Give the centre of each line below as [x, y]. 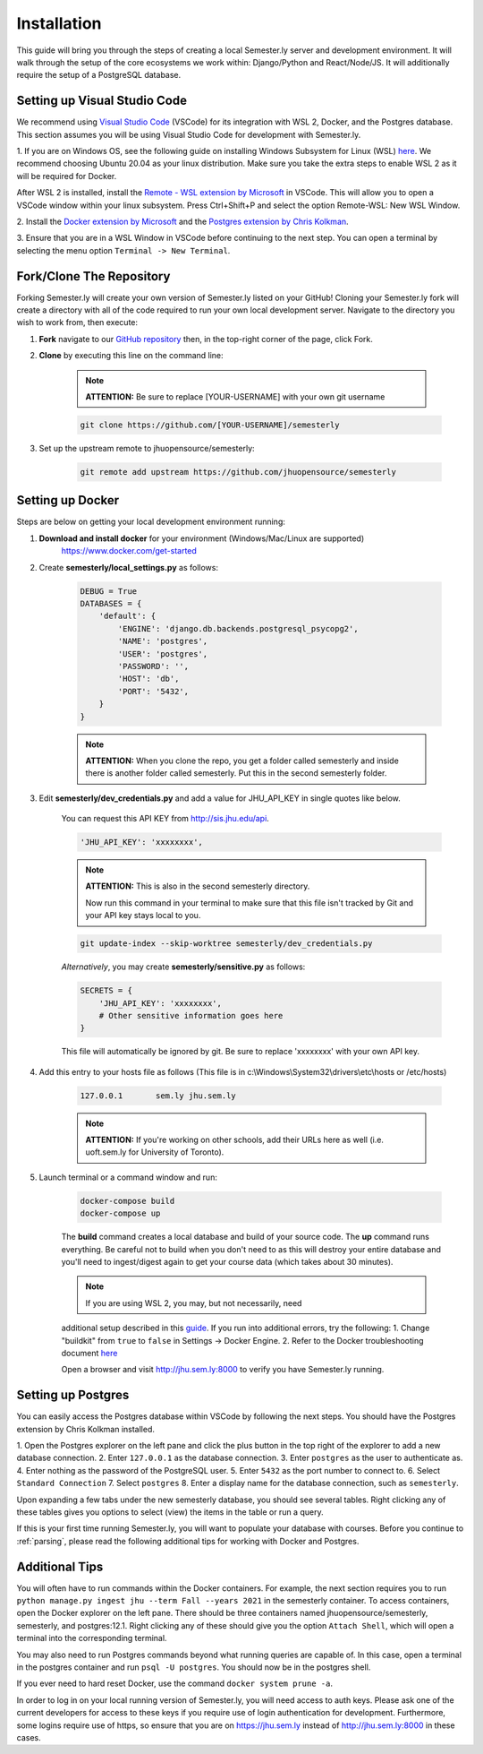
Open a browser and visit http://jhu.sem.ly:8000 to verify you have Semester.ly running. [223, 1370]
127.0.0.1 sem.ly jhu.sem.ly [158, 1096]
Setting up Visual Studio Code [102, 101]
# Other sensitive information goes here [191, 1015]
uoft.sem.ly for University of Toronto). [155, 1152]
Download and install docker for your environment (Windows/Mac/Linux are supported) [202, 538]
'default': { [127, 616]
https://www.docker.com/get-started [129, 551]
